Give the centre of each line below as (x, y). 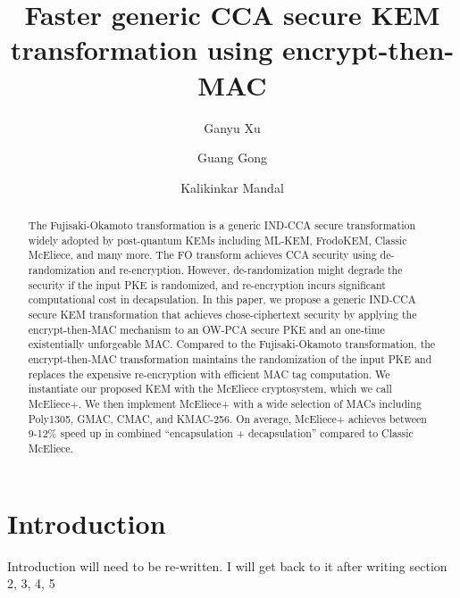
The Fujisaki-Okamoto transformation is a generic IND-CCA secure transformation (222, 225)
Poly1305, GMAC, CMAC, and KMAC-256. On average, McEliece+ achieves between (227, 418)
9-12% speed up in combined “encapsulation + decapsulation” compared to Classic (221, 433)
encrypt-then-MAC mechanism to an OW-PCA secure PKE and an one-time (206, 329)
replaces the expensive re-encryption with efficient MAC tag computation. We (209, 374)
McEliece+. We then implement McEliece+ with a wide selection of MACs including (225, 403)
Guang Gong (232, 158)
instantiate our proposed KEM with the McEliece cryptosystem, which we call (210, 389)
